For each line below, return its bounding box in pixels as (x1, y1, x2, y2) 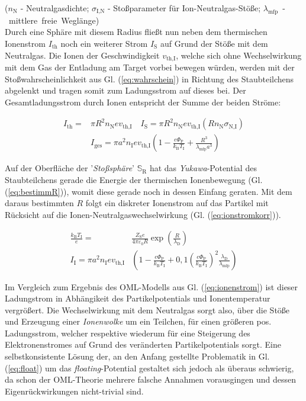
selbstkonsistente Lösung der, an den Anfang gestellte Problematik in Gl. (5, 350, 270, 362)
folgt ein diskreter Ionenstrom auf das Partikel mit (85, 197, 269, 209)
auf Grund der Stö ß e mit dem (160, 37, 268, 49)
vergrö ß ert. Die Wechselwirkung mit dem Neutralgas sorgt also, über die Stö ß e (5, 303, 290, 316)
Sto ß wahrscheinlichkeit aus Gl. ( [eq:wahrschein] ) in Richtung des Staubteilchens (5, 72, 294, 85)
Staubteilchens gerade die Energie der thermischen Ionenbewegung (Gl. (5, 174, 263, 186)
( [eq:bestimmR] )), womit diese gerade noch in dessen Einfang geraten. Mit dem (5, 185, 292, 197)
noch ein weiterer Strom (60, 37, 148, 49)
